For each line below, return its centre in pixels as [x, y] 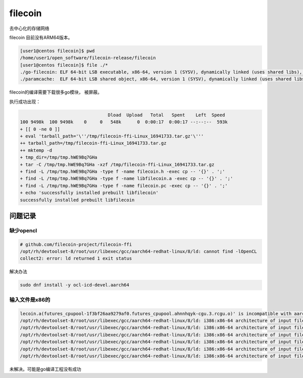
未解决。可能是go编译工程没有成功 [45, 369]
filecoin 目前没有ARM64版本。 [41, 37]
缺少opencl [23, 230]
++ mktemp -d [36, 150]
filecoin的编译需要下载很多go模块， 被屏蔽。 [56, 92]
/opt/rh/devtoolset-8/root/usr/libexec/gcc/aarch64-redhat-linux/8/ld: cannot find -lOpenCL [138, 252]
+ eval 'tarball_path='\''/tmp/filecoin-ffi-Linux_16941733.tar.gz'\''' [112, 136]
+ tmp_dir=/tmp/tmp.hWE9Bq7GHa [59, 157]
